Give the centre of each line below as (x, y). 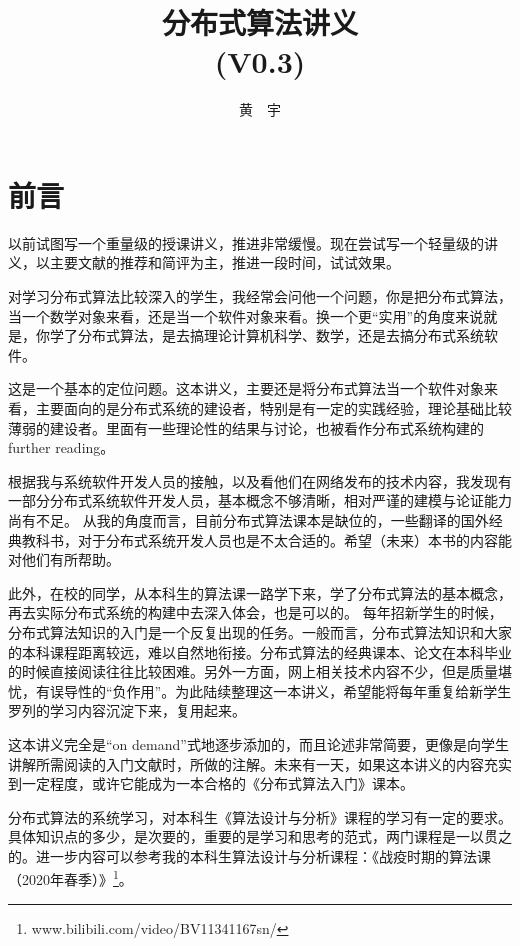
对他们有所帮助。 (64, 559)
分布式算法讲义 (259, 22)
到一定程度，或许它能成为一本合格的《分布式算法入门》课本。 (211, 783)
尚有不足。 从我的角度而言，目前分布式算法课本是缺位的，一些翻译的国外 (248, 519)
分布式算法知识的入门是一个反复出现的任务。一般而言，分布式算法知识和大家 (260, 631)
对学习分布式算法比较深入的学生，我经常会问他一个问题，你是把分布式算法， (260, 296)
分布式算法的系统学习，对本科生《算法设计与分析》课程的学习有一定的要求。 (260, 816)
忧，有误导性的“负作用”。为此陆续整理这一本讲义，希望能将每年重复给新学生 (260, 690)
